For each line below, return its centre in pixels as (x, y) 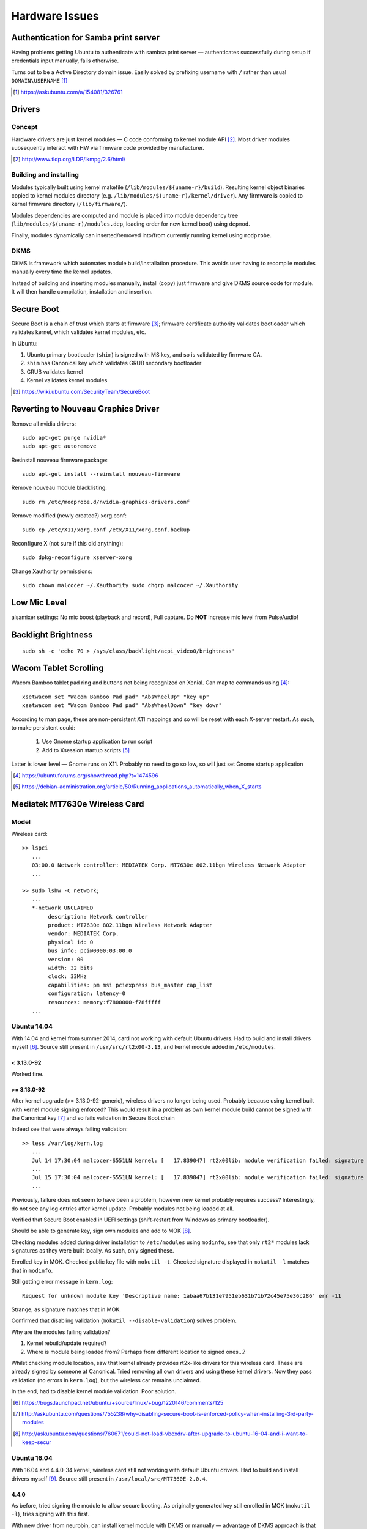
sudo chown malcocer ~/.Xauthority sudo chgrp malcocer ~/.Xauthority (130, 585)
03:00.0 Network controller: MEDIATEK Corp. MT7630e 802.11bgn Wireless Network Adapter (169, 865)
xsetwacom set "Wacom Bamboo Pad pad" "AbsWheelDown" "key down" (122, 705)
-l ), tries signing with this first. (50, 1514)
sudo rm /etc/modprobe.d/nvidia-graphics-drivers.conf (106, 502)
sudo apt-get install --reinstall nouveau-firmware (101, 474)
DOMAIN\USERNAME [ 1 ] (39, 81)
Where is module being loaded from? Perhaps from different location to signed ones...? (136, 1352)
